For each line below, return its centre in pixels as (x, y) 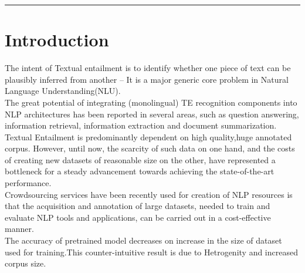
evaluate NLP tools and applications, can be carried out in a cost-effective (138, 217)
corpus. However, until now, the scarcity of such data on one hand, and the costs (150, 148)
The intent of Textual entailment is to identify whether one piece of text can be (148, 68)
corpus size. (26, 263)
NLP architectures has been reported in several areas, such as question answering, (152, 114)
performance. (28, 183)
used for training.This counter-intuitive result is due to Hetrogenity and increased (151, 252)
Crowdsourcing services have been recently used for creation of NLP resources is (149, 194)
